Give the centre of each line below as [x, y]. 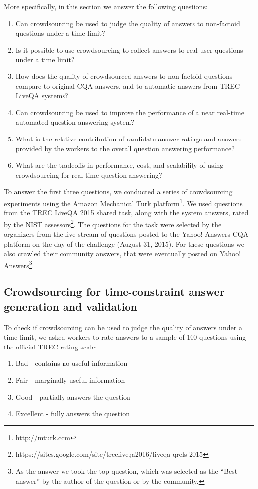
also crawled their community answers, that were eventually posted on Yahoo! [123, 253]
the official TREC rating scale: [51, 346]
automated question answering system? [75, 122]
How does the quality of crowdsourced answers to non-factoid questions [124, 76]
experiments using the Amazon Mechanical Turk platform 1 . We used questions [123, 202]
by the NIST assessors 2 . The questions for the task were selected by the [113, 223]
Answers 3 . [19, 264]
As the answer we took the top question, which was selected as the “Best [127, 470]
